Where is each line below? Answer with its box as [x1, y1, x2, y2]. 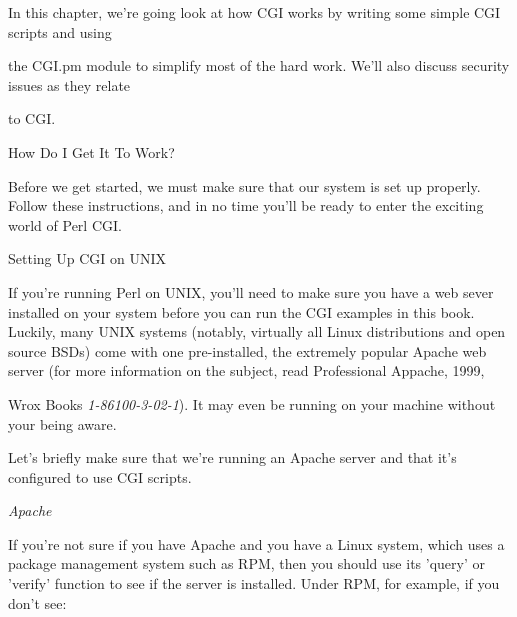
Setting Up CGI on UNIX [8, 248, 166, 269]
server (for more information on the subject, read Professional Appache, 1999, [8, 360, 485, 381]
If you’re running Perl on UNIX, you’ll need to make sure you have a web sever [8, 281, 494, 302]
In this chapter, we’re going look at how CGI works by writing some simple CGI [8, 2, 501, 22]
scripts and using [8, 21, 112, 42]
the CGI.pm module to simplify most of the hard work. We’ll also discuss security [8, 55, 510, 76]
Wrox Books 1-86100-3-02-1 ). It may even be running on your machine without [8, 393, 496, 414]
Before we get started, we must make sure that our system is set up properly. [8, 175, 481, 196]
